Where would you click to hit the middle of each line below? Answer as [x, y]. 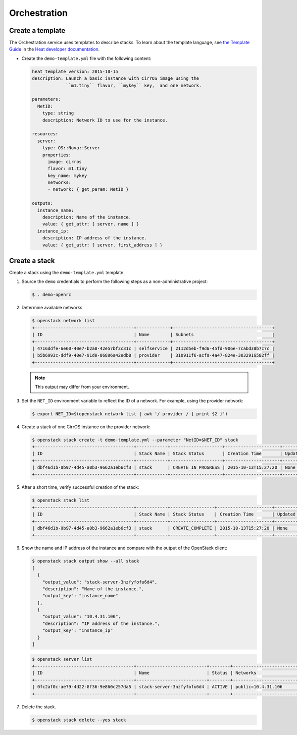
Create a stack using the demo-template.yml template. [67, 273]
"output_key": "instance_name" [80, 596]
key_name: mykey [67, 175]
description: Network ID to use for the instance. [105, 120]
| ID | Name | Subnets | [153, 335]
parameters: [47, 99]
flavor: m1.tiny [67, 169]
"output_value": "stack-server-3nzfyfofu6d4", [100, 582]
